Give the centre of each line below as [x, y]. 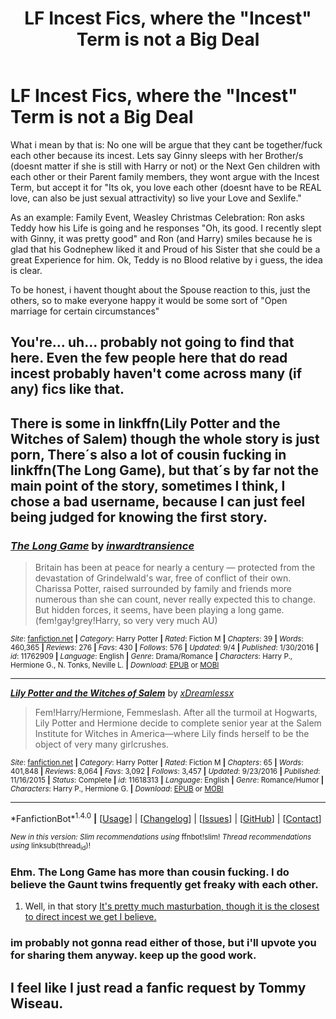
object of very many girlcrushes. [102, 744]
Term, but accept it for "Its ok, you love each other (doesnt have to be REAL [166, 187]
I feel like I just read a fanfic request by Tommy [158, 987]
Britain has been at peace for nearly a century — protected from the [175, 568]
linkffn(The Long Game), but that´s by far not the [164, 470]
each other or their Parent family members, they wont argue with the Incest [165, 176]
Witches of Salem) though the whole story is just [165, 438]
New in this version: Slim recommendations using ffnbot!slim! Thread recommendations [161, 837]
